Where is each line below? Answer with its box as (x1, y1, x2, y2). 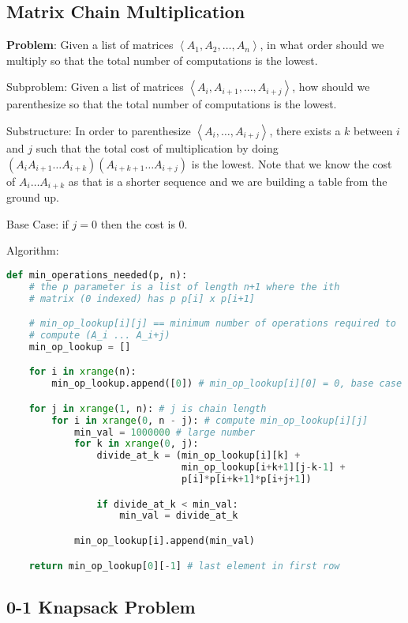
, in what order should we (260, 36, 384, 53)
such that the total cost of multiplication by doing (36, 139, 279, 156)
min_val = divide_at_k (119, 510, 238, 522)
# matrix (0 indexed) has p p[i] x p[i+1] (28, 293, 255, 304)
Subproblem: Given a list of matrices (6, 78, 184, 95)
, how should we (292, 78, 370, 95)
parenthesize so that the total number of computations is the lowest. (6, 96, 337, 112)
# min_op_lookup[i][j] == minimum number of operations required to (28, 318, 396, 330)
